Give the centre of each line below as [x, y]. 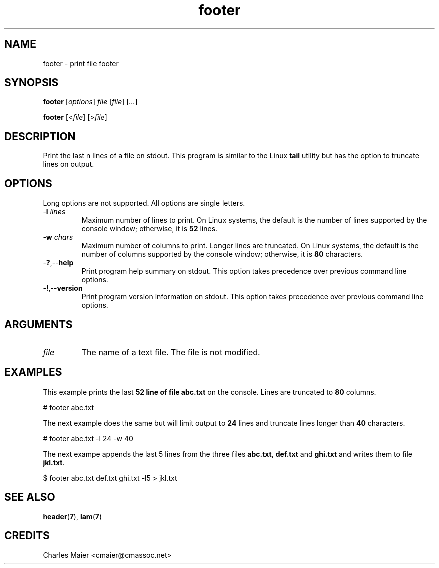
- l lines [54, 212]
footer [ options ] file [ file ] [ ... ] [90, 102]
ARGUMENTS [38, 324]
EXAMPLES [33, 372]
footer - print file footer [81, 63]
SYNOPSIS [31, 83]
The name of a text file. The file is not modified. [171, 352]
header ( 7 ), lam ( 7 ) [72, 516]
